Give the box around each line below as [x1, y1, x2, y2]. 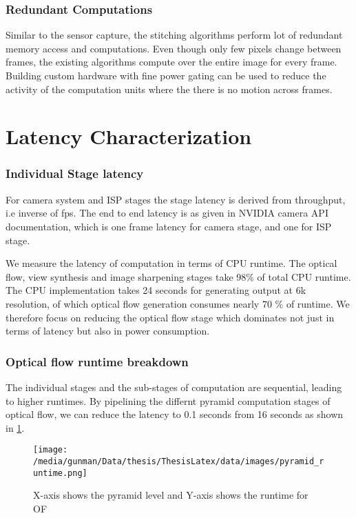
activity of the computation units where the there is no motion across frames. [6, 81, 333, 96]
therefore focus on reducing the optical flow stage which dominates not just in [6, 310, 335, 324]
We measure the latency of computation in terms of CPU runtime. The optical [6, 256, 337, 270]
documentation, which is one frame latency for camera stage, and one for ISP [6, 219, 332, 233]
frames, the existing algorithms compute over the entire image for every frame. [6, 54, 337, 69]
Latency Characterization [6, 122, 252, 150]
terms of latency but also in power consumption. [6, 323, 210, 338]
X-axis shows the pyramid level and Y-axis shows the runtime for [33, 488, 308, 502]
